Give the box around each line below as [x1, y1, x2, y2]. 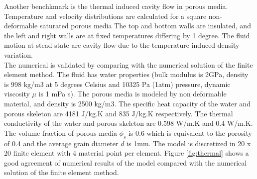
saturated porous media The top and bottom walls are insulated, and [39, 20, 251, 31]
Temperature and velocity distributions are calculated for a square [4, 10, 207, 21]
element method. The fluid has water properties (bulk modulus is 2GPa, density [4, 69, 249, 80]
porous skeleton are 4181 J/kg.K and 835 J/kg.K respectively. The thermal [4, 108, 233, 118]
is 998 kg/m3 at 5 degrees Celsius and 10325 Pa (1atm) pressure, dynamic [4, 79, 231, 89]
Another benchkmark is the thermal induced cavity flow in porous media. [4, 1, 228, 11]
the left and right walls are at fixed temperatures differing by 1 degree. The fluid [4, 30, 250, 40]
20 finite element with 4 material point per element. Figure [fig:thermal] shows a [4, 148, 249, 158]
